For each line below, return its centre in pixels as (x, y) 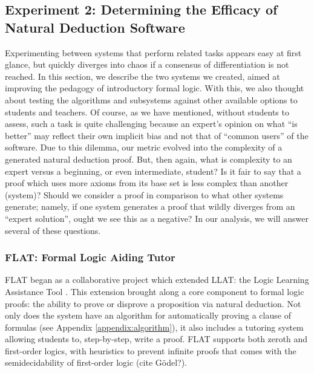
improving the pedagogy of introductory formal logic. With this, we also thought (155, 88)
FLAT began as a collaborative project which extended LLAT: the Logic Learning (157, 280)
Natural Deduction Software (95, 27)
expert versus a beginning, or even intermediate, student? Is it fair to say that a (153, 171)
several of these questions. (53, 230)
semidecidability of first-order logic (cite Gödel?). (96, 362)
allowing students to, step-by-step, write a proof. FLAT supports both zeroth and (156, 339)
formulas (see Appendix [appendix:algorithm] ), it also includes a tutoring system (154, 327)
